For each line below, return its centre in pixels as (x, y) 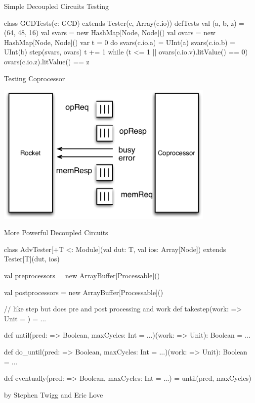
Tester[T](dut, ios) (32, 259)
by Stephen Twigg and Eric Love (54, 394)
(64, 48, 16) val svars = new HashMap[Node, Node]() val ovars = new (110, 32)
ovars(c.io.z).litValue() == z (47, 61)
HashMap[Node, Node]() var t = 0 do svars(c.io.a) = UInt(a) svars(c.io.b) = (120, 42)
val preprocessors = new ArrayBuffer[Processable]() (82, 276)
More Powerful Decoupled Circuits (56, 232)
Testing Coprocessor (35, 78)
